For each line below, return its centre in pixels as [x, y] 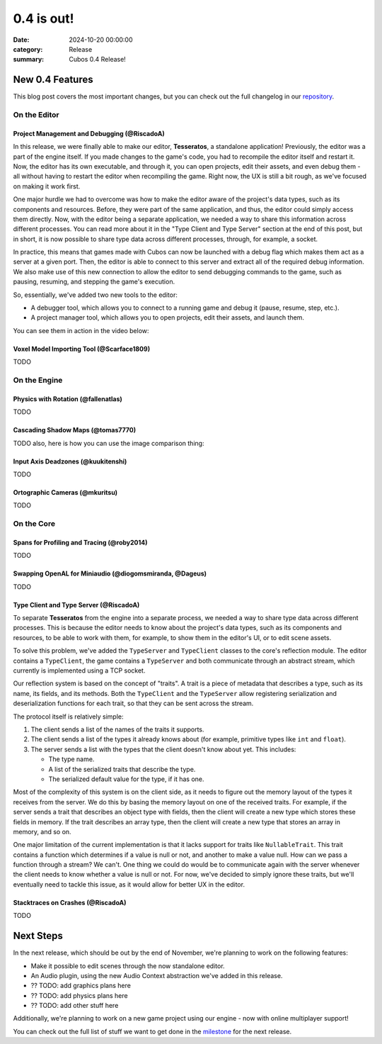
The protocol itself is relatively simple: [68, 717]
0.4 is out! [44, 18]
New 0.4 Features [53, 80]
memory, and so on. [42, 831]
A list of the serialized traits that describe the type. [122, 769]
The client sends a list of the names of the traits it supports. [117, 729]
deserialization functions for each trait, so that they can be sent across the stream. [133, 703]
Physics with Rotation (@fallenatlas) [68, 399]
